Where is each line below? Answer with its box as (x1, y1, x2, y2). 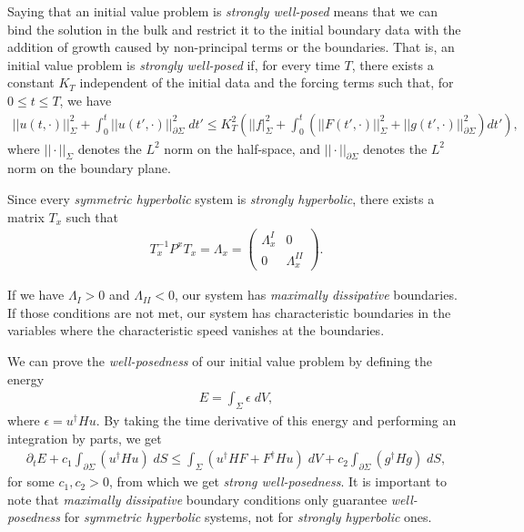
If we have (7, 285, 65, 304)
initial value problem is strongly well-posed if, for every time (7, 55, 340, 74)
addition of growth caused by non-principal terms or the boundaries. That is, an (7, 37, 455, 56)
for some (7, 472, 55, 491)
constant (7, 73, 55, 92)
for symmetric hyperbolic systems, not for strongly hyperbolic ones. (64, 507, 432, 527)
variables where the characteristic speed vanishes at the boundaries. (7, 321, 385, 340)
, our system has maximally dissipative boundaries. (175, 285, 458, 304)
